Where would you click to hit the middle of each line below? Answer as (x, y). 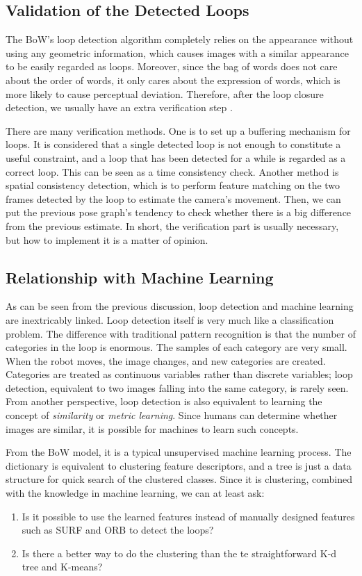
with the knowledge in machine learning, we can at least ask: (135, 493)
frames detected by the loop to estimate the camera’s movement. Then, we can (173, 198)
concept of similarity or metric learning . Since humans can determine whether (172, 415)
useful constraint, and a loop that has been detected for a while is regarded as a (176, 157)
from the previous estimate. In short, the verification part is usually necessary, (172, 225)
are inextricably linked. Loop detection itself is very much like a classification (170, 319)
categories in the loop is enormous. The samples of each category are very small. (176, 347)
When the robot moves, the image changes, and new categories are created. (166, 360)
